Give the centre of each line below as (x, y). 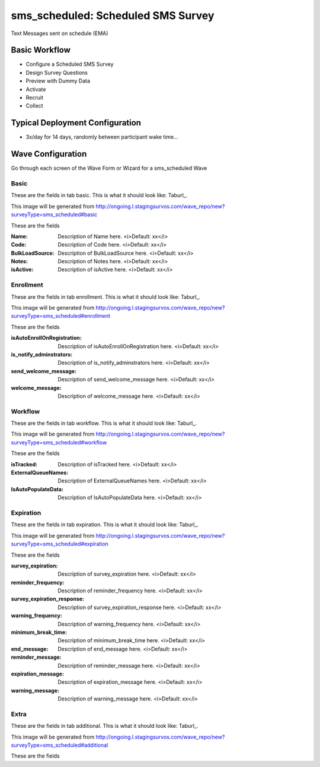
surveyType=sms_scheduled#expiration (60, 544)
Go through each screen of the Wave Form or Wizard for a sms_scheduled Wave (109, 168)
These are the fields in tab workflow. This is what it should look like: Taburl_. (104, 423)
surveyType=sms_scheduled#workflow (59, 442)
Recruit (35, 97)
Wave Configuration (49, 154)
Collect (35, 106)
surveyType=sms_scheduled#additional (60, 745)
